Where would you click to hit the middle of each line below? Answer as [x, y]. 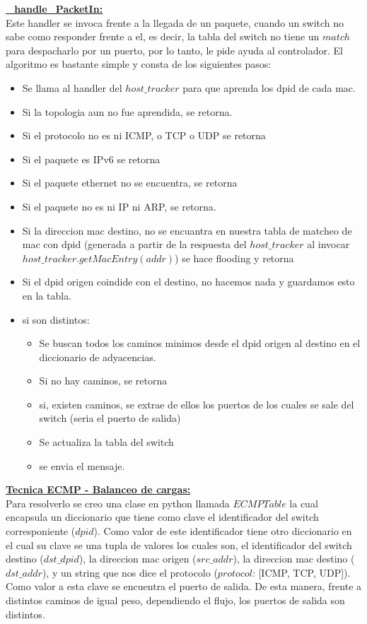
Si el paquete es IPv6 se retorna [91, 159]
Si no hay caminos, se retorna [103, 381]
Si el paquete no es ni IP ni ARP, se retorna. [119, 206]
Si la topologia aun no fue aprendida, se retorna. [127, 111]
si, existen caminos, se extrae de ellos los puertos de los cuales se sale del [197, 404]
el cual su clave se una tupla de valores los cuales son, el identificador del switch [179, 544]
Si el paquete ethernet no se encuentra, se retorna [130, 183]
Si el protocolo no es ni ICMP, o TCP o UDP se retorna [144, 135]
